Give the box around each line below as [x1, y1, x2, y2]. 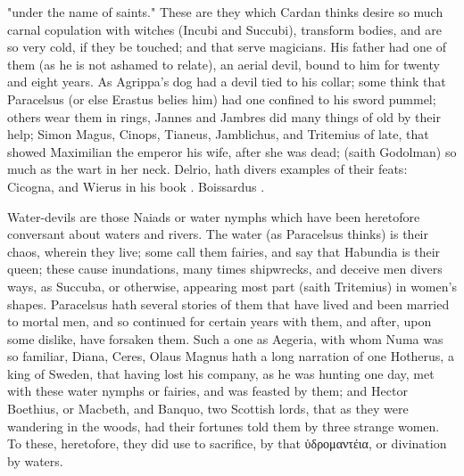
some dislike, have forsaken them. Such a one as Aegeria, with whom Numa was [7, 329, 443, 348]
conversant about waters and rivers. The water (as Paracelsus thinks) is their [7, 225, 428, 243]
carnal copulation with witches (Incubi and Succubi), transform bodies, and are [7, 20, 442, 38]
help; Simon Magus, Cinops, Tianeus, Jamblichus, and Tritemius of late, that [7, 125, 429, 144]
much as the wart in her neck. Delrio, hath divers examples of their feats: [7, 160, 408, 178]
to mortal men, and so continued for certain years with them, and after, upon [7, 312, 432, 331]
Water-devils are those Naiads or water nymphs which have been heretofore [7, 207, 420, 226]
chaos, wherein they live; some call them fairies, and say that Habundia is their [7, 242, 441, 260]
